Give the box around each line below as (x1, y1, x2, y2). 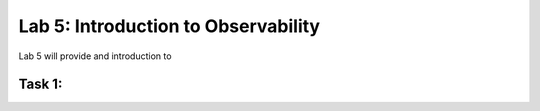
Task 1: (18, 76, 63, 93)
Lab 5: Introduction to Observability (18, 15, 320, 37)
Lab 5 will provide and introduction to (18, 50, 172, 62)
